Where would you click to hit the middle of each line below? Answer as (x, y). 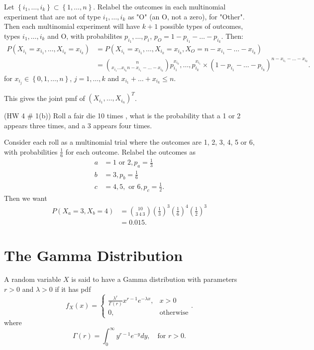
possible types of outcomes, (202, 26)
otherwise (174, 312)
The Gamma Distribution (94, 255)
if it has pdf (73, 289)
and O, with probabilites (85, 36)
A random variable (33, 279)
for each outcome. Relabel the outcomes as (130, 151)
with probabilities (31, 151)
